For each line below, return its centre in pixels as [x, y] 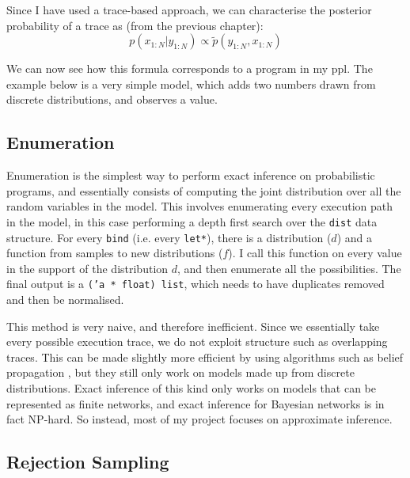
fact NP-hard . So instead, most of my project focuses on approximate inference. [199, 419]
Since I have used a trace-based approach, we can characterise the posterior [189, 9]
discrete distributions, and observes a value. [112, 99]
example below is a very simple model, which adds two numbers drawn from [191, 83]
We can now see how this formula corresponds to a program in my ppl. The [190, 68]
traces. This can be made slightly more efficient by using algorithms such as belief [205, 357]
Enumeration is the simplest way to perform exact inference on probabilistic [191, 175]
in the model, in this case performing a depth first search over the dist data [192, 221]
